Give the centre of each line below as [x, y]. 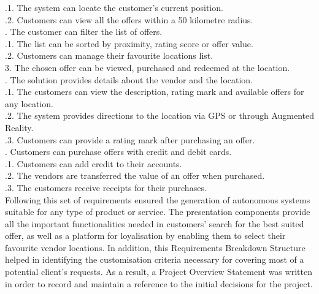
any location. [29, 103]
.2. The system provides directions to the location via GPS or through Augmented [159, 115]
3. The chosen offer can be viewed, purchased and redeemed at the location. [148, 67]
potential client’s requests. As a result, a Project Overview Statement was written [159, 272]
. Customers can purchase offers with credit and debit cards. [118, 152]
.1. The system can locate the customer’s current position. [114, 7]
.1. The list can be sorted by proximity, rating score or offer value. [129, 43]
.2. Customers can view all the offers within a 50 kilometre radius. [129, 19]
